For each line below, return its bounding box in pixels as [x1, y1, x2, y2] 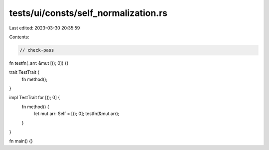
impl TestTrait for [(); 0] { [9, 95, 60, 101]
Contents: [9, 34, 29, 40]
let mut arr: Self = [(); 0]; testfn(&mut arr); [34, 111, 120, 117]
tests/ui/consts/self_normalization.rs [9, 7, 168, 18]
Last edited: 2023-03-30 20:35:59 [9, 25, 80, 31]
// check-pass [19, 47, 54, 53]
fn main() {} [9, 138, 33, 144]
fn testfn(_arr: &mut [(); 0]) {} [9, 60, 69, 66]
